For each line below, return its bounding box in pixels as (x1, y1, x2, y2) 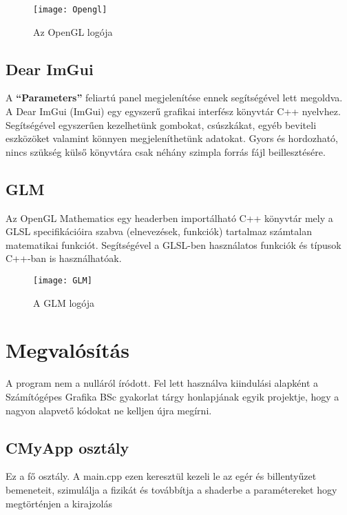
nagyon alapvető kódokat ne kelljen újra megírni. (6, 403, 212, 417)
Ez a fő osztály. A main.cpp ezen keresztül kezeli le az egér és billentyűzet (6, 469, 317, 483)
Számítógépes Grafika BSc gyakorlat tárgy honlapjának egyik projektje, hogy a (6, 389, 339, 403)
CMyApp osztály (6, 436, 129, 458)
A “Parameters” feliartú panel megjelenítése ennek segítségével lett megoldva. (6, 90, 343, 105)
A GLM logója (33, 295, 94, 310)
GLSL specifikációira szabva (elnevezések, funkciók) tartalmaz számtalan (6, 224, 312, 239)
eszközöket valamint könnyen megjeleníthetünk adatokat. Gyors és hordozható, (6, 131, 339, 145)
